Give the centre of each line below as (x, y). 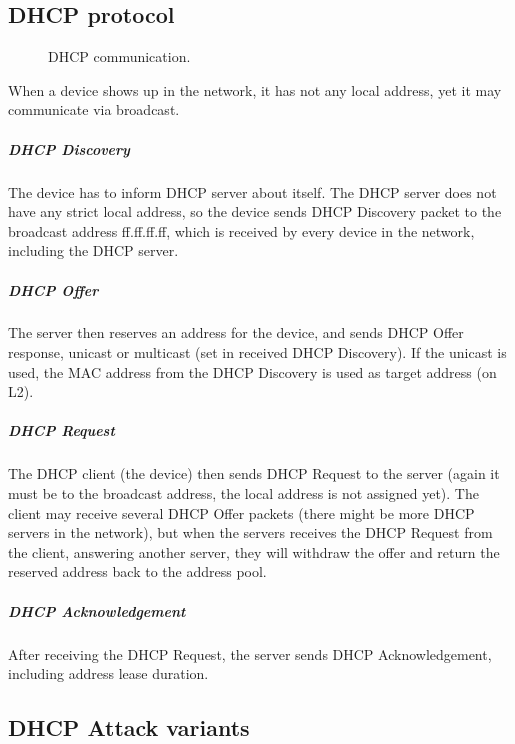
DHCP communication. (119, 56)
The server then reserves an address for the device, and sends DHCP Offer (236, 332)
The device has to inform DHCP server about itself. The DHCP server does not (252, 191)
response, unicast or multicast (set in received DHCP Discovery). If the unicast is (257, 352)
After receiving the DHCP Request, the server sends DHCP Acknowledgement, (250, 653)
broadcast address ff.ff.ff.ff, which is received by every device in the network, (241, 230)
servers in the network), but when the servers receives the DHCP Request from (250, 532)
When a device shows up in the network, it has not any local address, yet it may (255, 89)
